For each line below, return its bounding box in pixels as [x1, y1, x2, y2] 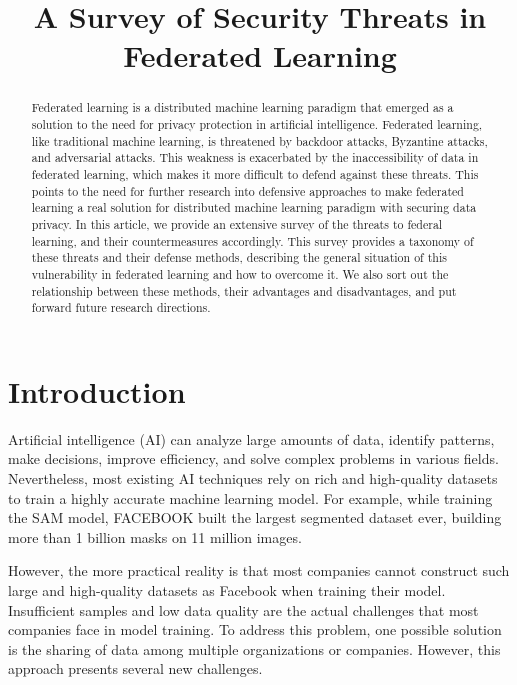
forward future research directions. [31, 299, 211, 316]
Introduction [8, 370, 186, 411]
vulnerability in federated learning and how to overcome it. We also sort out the [31, 265, 449, 282]
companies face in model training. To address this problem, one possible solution [8, 619, 502, 640]
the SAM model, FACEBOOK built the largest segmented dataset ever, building [8, 507, 502, 528]
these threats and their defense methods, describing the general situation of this [31, 249, 447, 266]
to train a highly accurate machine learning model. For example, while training [8, 487, 493, 508]
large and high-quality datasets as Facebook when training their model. [8, 579, 446, 600]
